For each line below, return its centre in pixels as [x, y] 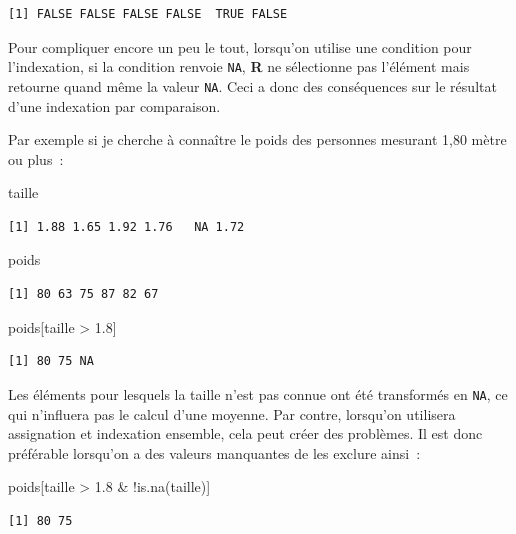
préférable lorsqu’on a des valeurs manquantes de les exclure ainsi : [214, 452]
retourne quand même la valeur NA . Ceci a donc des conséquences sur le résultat [252, 85]
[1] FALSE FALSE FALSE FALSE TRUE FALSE [148, 14]
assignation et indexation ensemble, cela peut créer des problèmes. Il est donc [245, 433]
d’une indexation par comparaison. [114, 105]
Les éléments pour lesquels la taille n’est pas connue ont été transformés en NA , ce [258, 393]
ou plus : [36, 158]
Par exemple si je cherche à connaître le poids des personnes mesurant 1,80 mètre [257, 139]
